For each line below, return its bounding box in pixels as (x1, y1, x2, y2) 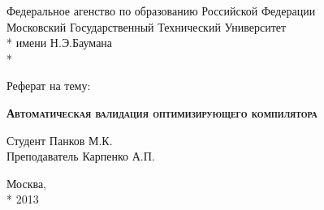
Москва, (6, 174, 46, 191)
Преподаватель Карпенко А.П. (6, 148, 155, 165)
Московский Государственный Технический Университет (6, 18, 287, 35)
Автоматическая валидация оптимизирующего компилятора (6, 104, 318, 121)
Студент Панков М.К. (6, 131, 113, 148)
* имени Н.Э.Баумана (6, 34, 113, 51)
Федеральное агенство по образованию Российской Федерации (6, 2, 316, 19)
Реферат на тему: (6, 77, 91, 94)
